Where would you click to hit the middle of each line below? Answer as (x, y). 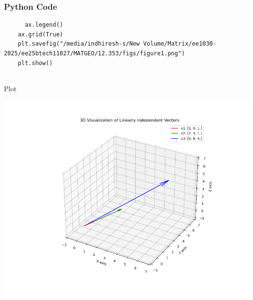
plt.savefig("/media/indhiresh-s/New (79, 44)
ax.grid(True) (40, 34)
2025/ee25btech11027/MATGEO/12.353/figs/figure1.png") (95, 53)
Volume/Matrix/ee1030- (180, 44)
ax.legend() (44, 25)
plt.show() (35, 63)
